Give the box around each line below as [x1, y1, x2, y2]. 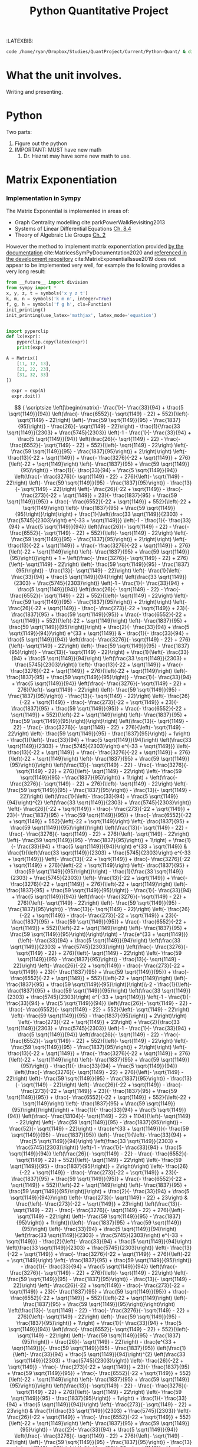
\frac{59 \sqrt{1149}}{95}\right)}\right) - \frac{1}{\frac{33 [14, 868, 153, 875]
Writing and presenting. [6, 89, 63, 95]
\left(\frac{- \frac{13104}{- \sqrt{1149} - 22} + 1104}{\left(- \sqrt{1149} [22, 1112, 191, 1119]
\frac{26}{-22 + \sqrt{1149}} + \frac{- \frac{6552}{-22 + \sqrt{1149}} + [6, 1413, 179, 1420]
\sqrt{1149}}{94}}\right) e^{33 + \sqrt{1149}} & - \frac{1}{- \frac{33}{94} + [9, 630, 189, 637]
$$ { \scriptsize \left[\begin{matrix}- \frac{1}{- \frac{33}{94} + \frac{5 [14, 404, 184, 411]
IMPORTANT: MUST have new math [14, 146, 102, 153]
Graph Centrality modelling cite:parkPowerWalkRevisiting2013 [14, 219, 166, 226]
